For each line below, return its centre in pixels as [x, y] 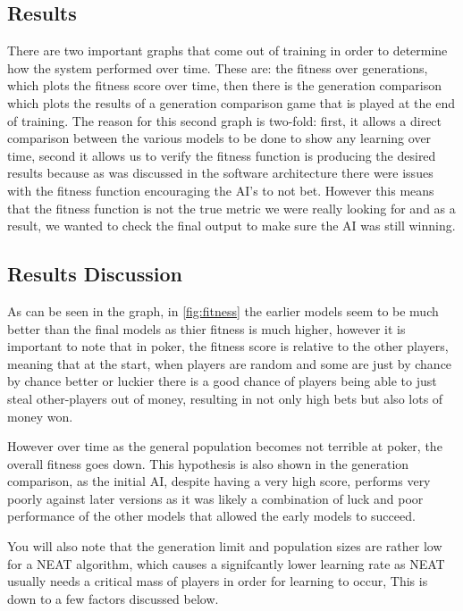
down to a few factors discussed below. [113, 598]
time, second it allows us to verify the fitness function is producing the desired [222, 155]
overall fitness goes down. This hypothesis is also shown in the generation [208, 463]
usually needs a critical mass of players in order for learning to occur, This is [218, 581]
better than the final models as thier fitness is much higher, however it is [206, 328]
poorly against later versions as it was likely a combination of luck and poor [215, 498]
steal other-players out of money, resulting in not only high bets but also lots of [225, 398]
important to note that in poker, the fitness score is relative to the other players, [228, 346]
